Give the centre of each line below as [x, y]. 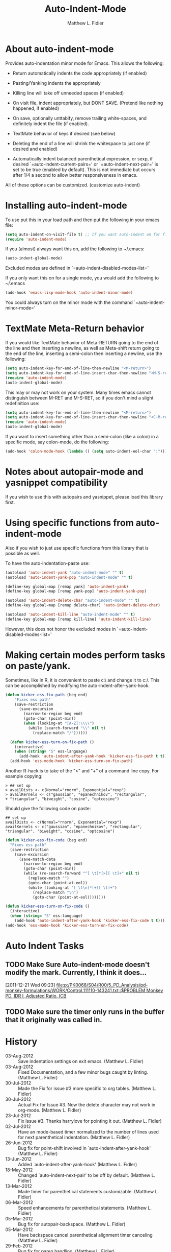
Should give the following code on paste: [48, 808]
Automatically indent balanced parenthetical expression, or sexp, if [83, 158]
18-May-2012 [19, 1170]
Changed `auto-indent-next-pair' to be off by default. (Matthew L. [87, 1175]
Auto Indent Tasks [45, 946]
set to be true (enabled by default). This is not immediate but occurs [84, 170]
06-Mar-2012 [19, 1202]
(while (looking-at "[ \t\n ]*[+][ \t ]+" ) [72, 888]
